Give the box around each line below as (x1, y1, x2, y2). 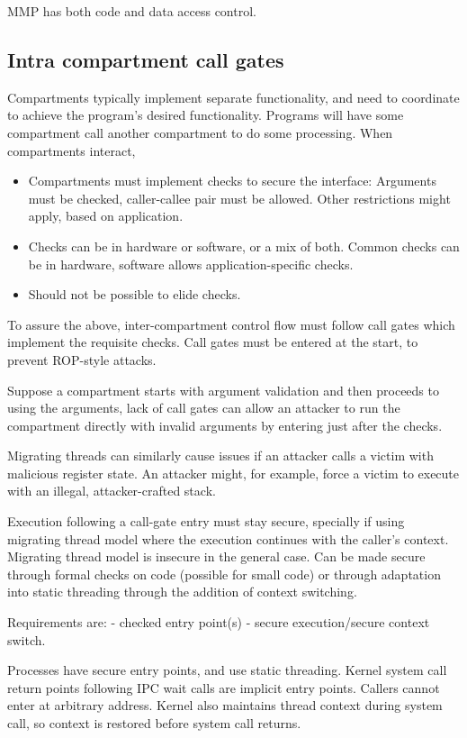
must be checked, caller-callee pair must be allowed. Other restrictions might (28, 188, 451, 207)
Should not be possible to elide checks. (28, 285, 241, 304)
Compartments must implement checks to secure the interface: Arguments (28, 171, 436, 190)
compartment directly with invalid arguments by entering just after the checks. (7, 415, 443, 434)
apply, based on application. (28, 206, 184, 225)
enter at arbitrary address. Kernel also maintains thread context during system (7, 696, 443, 715)
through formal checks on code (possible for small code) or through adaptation (7, 564, 441, 583)
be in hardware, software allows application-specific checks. (28, 254, 354, 273)
